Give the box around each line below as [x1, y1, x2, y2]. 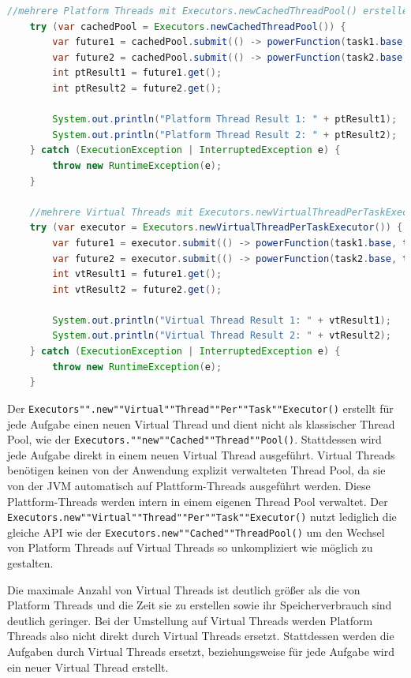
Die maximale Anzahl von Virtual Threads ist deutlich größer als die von [7, 581, 361, 597]
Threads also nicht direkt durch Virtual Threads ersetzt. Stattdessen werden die [7, 627, 394, 644]
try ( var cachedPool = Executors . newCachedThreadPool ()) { [29, 21, 346, 32]
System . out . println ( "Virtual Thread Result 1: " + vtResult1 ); [52, 314, 391, 326]
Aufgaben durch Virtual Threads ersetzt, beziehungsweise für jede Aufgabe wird [7, 643, 394, 659]
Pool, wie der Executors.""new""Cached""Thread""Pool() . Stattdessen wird [7, 431, 382, 448]
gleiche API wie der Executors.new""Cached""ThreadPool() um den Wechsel [7, 523, 385, 540]
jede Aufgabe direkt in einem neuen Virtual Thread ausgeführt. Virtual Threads [7, 446, 395, 463]
